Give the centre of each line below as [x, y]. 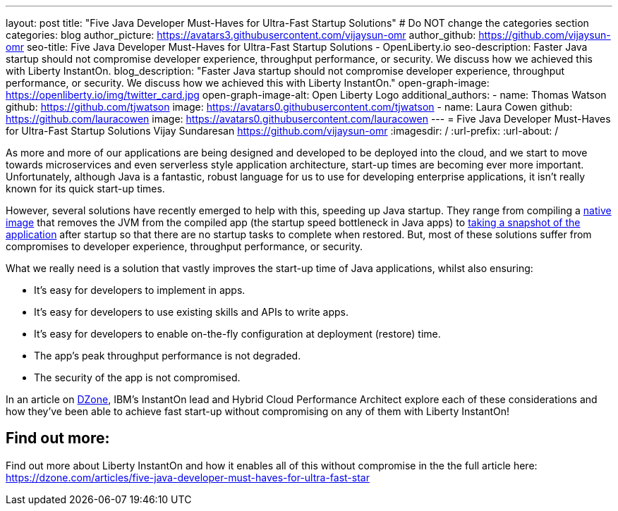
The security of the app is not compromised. [137, 377]
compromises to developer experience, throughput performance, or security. [184, 246]
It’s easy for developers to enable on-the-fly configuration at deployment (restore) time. [237, 334]
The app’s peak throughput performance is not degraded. [168, 356]
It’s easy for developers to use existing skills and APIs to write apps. [191, 312]
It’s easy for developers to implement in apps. [140, 290]
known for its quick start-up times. [85, 189]
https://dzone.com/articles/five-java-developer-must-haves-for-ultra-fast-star [188, 477]
